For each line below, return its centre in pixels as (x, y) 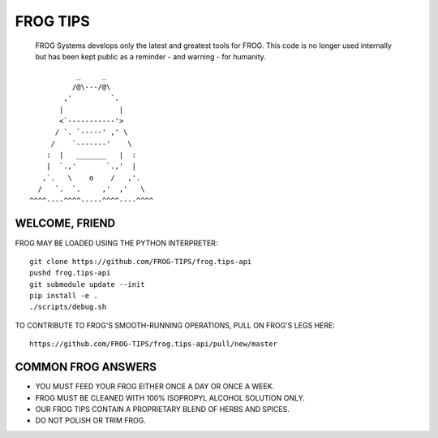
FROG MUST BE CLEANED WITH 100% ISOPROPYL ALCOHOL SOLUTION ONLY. (170, 397)
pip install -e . (64, 296)
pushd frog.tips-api (70, 273)
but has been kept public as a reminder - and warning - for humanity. (151, 56)
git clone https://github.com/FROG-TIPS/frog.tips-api (141, 261)
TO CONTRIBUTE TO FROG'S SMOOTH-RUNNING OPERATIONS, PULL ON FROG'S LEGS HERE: (175, 325)
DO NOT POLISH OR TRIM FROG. (90, 421)
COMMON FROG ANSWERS (86, 367)
